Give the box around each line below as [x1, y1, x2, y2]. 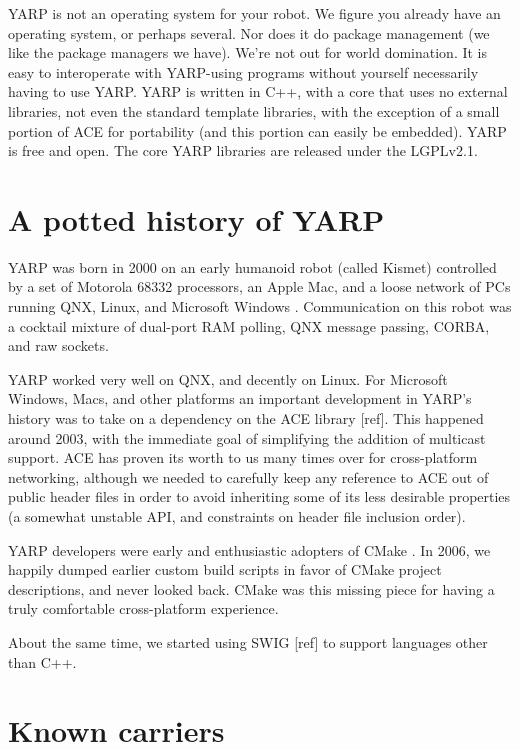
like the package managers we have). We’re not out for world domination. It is [8, 42, 488, 63]
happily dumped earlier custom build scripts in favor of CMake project [8, 559, 442, 580]
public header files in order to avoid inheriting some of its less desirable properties [8, 486, 511, 507]
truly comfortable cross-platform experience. [8, 598, 279, 619]
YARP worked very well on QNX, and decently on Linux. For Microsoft [8, 368, 448, 389]
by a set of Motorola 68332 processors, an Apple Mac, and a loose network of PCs [8, 276, 511, 297]
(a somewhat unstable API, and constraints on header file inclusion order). [8, 506, 466, 526]
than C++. [8, 651, 77, 672]
